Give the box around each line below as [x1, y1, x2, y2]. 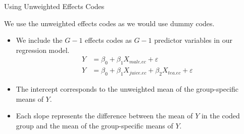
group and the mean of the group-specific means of [16, 120, 173, 130]
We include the [16, 35, 63, 45]
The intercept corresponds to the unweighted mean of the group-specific [16, 84, 238, 94]
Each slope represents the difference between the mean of [16, 110, 193, 121]
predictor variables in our [154, 35, 232, 45]
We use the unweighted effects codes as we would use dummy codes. [4, 18, 215, 28]
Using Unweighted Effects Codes [4, 1, 105, 11]
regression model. [16, 44, 70, 55]
